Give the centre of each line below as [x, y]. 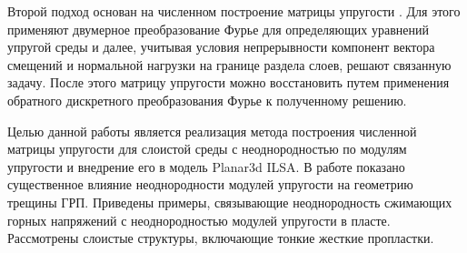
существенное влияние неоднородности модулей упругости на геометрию [210, 184]
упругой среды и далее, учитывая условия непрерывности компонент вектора [221, 47]
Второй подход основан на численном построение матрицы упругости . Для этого [234, 11]
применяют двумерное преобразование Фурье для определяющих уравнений [218, 29]
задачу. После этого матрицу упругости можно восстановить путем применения [229, 82]
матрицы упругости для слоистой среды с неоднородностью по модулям [207, 149]
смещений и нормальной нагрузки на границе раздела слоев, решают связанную [229, 64]
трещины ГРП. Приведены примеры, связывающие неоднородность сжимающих [230, 202]
